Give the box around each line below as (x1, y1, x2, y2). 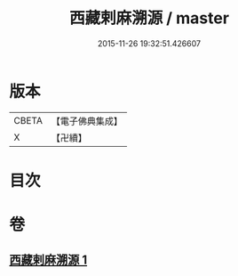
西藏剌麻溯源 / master (69, 8, 229, 28)
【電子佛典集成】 (51, 115, 123, 127)
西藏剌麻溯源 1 (9, 253, 88, 268)
